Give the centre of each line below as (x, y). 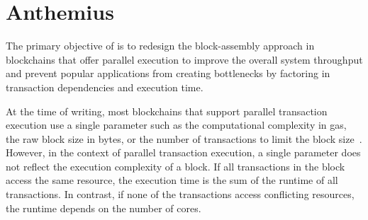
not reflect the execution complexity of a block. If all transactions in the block (175, 166)
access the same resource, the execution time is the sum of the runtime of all (172, 180)
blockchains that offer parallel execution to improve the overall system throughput (184, 59)
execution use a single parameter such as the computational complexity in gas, (176, 125)
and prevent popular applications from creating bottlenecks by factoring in (168, 73)
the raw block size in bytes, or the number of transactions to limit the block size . (184, 138)
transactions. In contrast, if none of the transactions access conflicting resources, (180, 194)
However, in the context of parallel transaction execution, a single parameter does (183, 152)
